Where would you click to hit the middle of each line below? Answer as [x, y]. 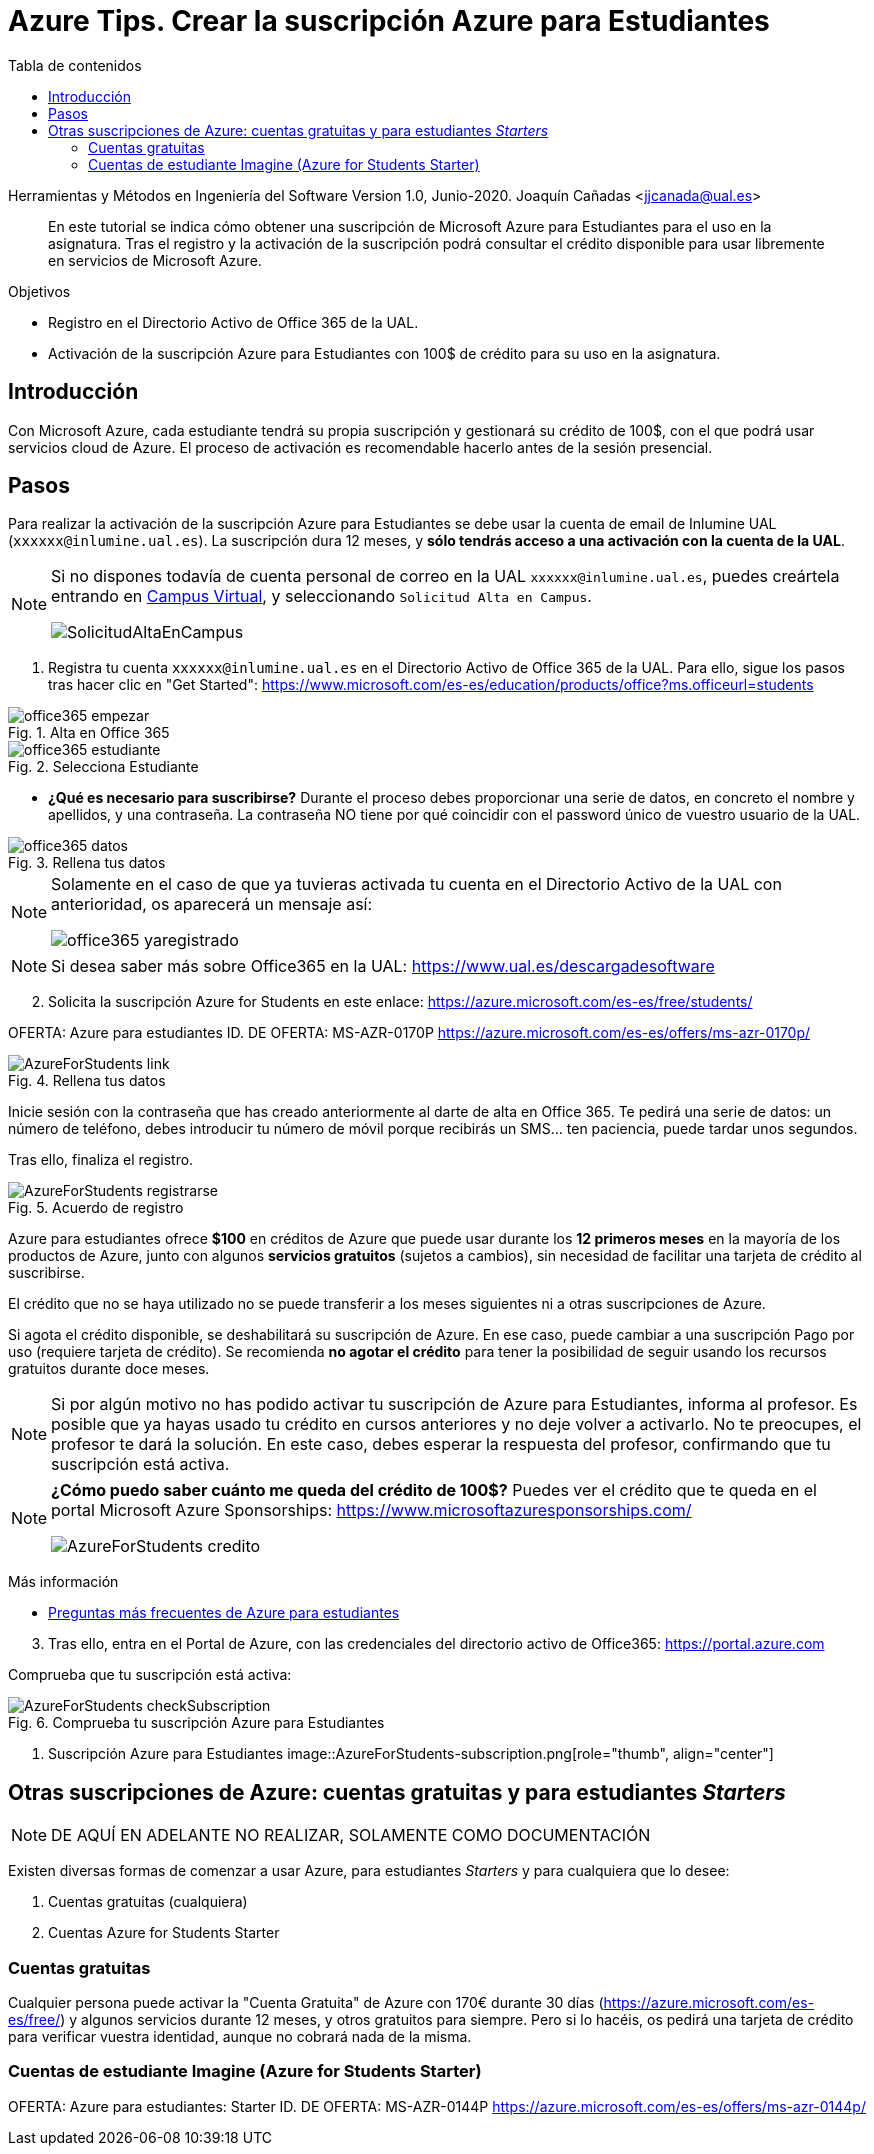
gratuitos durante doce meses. [109, 1369]
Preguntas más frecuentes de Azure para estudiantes [224, 1613]
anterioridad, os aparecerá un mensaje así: [212, 904]
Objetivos [39, 291]
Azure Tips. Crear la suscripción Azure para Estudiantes [389, 21]
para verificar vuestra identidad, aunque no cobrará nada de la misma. [240, 2037]
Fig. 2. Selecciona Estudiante [103, 767]
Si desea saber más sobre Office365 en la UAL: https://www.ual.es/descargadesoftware [383, 966]
